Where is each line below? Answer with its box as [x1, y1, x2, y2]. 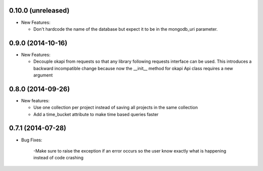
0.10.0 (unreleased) [9, 6, 70, 15]
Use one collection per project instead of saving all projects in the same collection [33, 105, 198, 111]
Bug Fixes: [21, 137, 42, 143]
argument [33, 72, 53, 78]
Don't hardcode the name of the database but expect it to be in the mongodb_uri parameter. [33, 26, 218, 32]
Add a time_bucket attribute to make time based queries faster [33, 111, 159, 117]
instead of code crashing [33, 155, 84, 161]
